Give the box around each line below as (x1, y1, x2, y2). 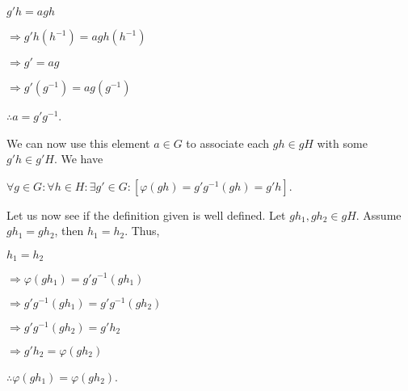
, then (54, 222, 84, 239)
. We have (53, 150, 103, 167)
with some (317, 134, 368, 151)
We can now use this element (6, 134, 150, 151)
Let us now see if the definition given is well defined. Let (6, 206, 286, 223)
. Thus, (124, 222, 160, 239)
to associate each (186, 134, 270, 151)
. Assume (355, 206, 402, 223)
